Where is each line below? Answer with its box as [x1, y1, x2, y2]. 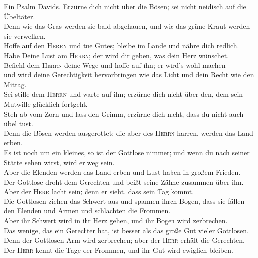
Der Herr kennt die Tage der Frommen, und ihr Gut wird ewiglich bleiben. [4, 244, 233, 255]
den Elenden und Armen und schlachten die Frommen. [4, 205, 171, 216]
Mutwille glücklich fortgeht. [4, 98, 88, 109]
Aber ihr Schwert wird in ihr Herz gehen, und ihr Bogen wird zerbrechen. [4, 215, 228, 226]
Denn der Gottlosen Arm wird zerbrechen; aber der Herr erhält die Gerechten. [4, 235, 245, 245]
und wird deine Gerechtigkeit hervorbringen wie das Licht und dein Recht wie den [4, 69, 254, 80]
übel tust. [4, 118, 33, 129]
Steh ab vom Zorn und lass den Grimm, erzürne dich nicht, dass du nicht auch [4, 108, 244, 119]
